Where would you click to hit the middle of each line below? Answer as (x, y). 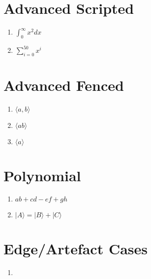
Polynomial (42, 175)
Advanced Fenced (64, 85)
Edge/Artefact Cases (76, 248)
